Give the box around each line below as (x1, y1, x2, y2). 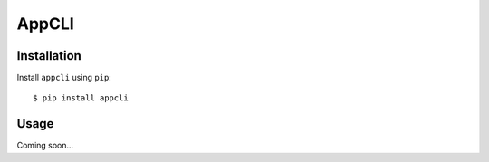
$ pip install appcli (33, 93, 129, 103)
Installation (16, 48, 81, 63)
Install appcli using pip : (16, 72, 112, 83)
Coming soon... (16, 140, 74, 151)
